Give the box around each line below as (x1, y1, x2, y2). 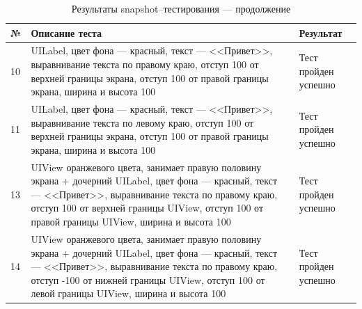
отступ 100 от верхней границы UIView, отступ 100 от (31, 200, 264, 215)
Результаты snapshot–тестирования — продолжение (71, 1, 291, 15)
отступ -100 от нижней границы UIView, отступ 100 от (31, 272, 265, 287)
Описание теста (31, 25, 102, 40)
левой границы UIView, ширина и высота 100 (31, 286, 226, 301)
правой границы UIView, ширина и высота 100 (31, 214, 231, 229)
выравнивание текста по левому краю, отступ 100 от (31, 115, 254, 129)
